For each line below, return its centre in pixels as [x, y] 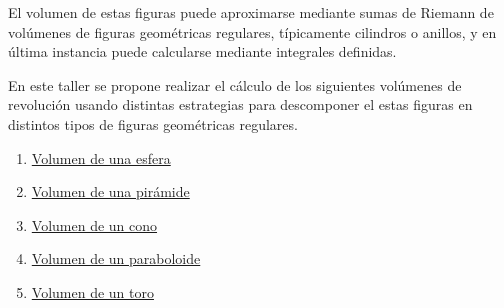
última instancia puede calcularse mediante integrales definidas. [202, 51]
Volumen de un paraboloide [116, 258]
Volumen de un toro [92, 291]
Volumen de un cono [94, 224]
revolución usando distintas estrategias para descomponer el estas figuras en [240, 104]
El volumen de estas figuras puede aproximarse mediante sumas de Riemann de [251, 12]
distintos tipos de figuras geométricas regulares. [153, 123]
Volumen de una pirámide [110, 191]
